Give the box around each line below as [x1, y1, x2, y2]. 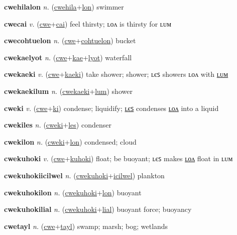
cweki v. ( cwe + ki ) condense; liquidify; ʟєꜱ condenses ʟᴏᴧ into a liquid [4, 102, 219, 113]
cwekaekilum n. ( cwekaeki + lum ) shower [4, 85, 133, 96]
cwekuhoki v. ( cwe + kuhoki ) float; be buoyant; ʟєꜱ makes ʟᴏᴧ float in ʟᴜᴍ [4, 153, 233, 164]
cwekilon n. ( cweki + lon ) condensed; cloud [4, 136, 137, 147]
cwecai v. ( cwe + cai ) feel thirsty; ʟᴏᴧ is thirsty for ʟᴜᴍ [4, 18, 172, 29]
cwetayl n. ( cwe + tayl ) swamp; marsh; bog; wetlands [4, 220, 168, 231]
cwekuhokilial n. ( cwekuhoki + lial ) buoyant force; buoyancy [4, 204, 192, 214]
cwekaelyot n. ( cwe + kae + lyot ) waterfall [4, 52, 132, 62]
